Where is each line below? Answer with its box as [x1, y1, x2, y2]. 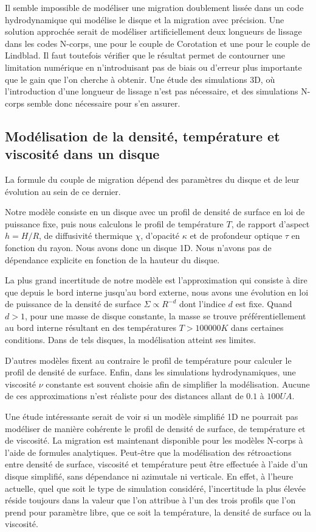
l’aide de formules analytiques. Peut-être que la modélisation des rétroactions [5, 445, 292, 458]
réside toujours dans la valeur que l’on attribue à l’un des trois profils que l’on [5, 494, 296, 506]
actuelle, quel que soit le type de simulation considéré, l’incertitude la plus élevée [5, 481, 306, 494]
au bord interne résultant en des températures [5, 321, 176, 334]
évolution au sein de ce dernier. [5, 185, 121, 197]
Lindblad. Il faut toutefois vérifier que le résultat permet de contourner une [5, 49, 286, 62]
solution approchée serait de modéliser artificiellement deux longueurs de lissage [5, 25, 302, 38]
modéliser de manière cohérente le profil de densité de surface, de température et [5, 422, 306, 434]
